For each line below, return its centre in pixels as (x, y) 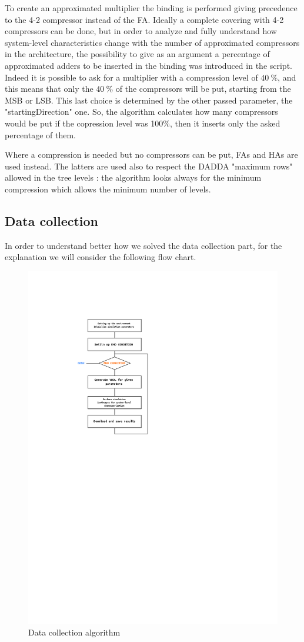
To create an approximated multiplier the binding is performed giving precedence (151, 8)
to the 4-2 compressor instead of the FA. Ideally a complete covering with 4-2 (144, 19)
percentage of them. (40, 134)
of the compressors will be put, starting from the (203, 89)
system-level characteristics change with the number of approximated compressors (152, 42)
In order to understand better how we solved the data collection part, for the (143, 245)
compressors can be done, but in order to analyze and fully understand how (141, 31)
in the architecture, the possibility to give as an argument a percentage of (137, 54)
